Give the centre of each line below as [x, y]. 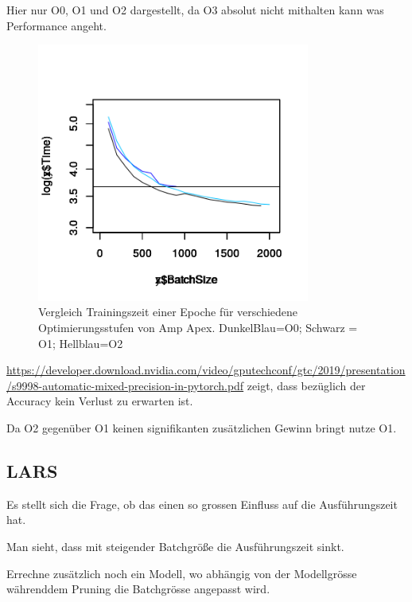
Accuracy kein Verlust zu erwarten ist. [100, 401]
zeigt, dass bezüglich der [306, 385]
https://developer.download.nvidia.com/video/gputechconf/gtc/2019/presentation [206, 370]
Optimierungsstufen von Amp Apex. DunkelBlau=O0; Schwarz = [198, 328]
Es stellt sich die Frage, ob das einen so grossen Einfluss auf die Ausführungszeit [202, 504]
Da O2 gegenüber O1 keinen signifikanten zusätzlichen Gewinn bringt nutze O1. [202, 428]
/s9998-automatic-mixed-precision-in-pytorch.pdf [125, 385]
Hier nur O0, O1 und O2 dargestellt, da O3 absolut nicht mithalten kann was [195, 10]
